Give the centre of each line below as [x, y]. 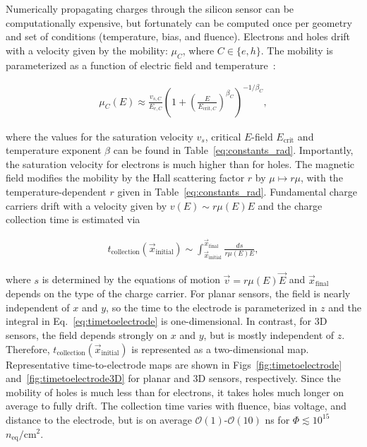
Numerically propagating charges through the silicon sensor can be [150, 8]
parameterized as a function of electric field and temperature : [141, 65]
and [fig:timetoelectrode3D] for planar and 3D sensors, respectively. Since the [173, 378]
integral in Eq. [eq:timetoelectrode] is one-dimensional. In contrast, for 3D [167, 321]
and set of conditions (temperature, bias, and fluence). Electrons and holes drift [178, 36]
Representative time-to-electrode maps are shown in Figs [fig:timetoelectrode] [174, 364]
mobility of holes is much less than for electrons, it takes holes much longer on [175, 392]
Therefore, [28, 348]
